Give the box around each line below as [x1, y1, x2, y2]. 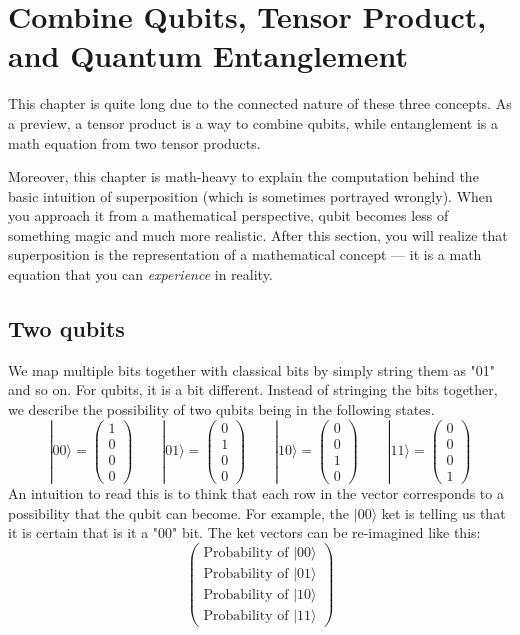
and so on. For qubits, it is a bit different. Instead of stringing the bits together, [8, 379, 498, 400]
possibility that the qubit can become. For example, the [8, 502, 350, 523]
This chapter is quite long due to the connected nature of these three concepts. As [8, 93, 512, 114]
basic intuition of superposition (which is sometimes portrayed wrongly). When [8, 185, 493, 206]
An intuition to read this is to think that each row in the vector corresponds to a [8, 483, 504, 503]
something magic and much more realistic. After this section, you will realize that [8, 224, 508, 245]
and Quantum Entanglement [8, 35, 408, 76]
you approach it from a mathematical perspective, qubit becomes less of [8, 205, 449, 226]
